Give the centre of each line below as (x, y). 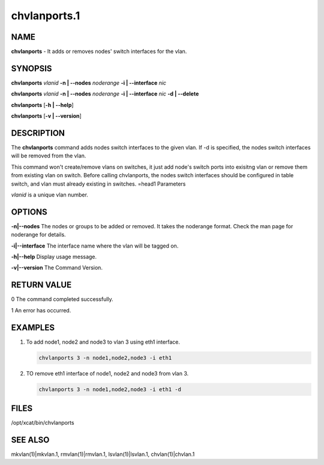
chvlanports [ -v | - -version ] (46, 116)
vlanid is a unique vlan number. (49, 195)
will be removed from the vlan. (49, 156)
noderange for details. (38, 235)
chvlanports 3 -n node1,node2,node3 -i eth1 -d (110, 389)
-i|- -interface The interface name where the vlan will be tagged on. (95, 246)
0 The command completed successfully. (62, 299)
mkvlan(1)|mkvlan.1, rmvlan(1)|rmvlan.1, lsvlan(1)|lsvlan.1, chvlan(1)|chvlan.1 (103, 454)
